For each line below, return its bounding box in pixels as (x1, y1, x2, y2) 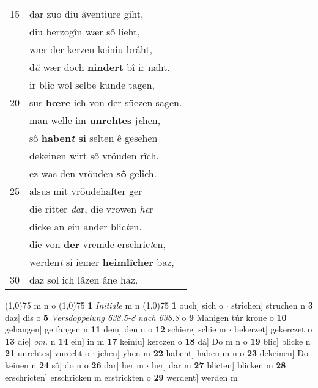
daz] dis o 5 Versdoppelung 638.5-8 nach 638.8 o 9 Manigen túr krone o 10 (5, 310, 287, 323)
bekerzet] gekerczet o (234, 323, 312, 335)
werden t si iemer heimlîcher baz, (29, 255, 174, 269)
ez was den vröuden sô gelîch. (29, 166, 157, 180)
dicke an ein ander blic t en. (29, 219, 142, 233)
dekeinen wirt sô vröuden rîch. (29, 148, 159, 163)
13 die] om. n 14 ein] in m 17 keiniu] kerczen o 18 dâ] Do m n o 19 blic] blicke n (5, 334, 311, 347)
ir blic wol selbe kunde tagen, (29, 78, 155, 92)
